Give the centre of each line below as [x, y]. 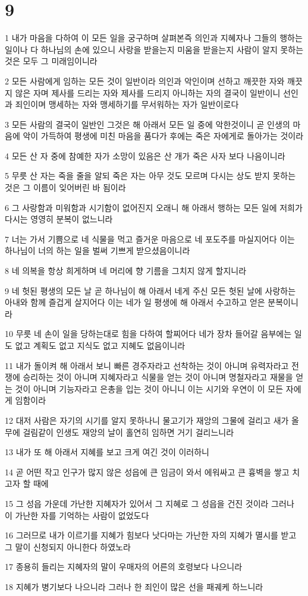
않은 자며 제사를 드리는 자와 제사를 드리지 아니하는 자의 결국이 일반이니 [148, 92]
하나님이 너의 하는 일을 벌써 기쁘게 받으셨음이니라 [98, 250]
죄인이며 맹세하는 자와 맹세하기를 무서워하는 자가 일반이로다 [127, 104]
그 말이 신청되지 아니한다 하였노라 [68, 546]
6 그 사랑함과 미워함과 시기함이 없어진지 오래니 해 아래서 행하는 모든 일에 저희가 [154, 207]
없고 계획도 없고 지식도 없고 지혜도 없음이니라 [100, 345]
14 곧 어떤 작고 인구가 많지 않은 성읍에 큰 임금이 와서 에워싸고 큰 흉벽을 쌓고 [147, 472]
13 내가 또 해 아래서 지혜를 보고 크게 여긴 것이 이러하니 [107, 452]
